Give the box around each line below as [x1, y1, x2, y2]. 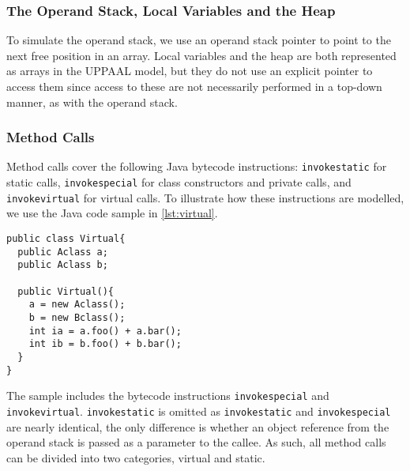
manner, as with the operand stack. [6, 93, 178, 110]
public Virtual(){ [17, 285, 115, 297]
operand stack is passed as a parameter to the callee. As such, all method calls [6, 434, 386, 450]
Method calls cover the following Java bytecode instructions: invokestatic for [6, 158, 387, 175]
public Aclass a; [17, 246, 108, 258]
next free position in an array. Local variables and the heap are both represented [6, 47, 397, 63]
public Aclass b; [17, 259, 108, 271]
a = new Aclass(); [28, 299, 126, 311]
